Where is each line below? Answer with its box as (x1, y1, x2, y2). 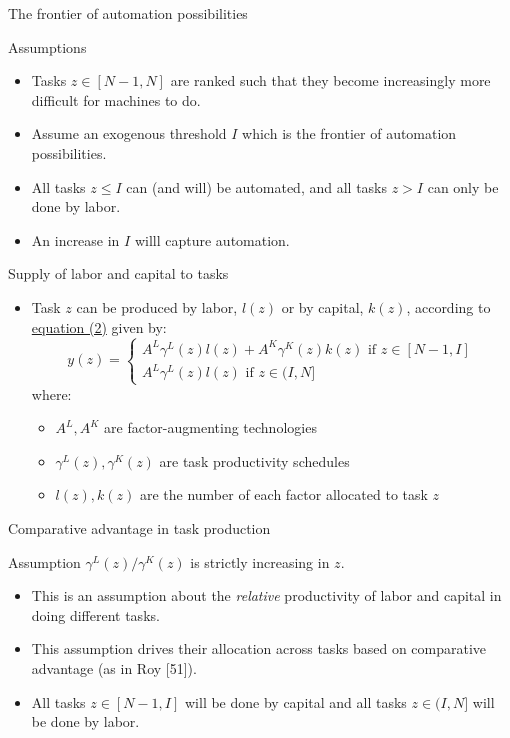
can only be (427, 176, 499, 197)
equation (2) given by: (31, 316, 167, 337)
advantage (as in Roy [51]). (31, 658, 197, 679)
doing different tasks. (31, 604, 160, 625)
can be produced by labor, (76, 296, 238, 317)
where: (31, 383, 72, 404)
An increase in (31, 229, 120, 250)
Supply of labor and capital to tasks (8, 263, 229, 284)
